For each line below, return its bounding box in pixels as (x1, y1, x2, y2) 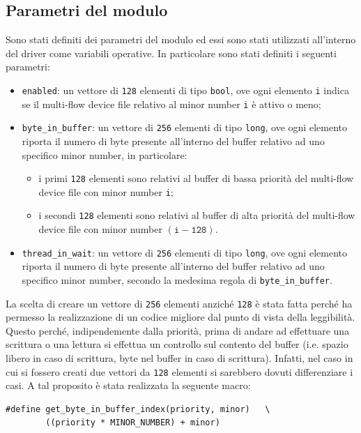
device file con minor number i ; (38, 184, 174, 199)
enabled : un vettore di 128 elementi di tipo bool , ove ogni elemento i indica (22, 82, 349, 97)
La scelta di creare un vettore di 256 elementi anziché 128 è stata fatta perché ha (6, 296, 353, 310)
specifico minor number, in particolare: (22, 147, 187, 162)
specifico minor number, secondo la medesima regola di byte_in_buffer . (22, 272, 332, 287)
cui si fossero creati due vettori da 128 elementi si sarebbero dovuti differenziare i (6, 364, 353, 379)
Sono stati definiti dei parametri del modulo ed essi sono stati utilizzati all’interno (6, 32, 356, 47)
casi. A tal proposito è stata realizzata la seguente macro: (6, 378, 251, 393)
